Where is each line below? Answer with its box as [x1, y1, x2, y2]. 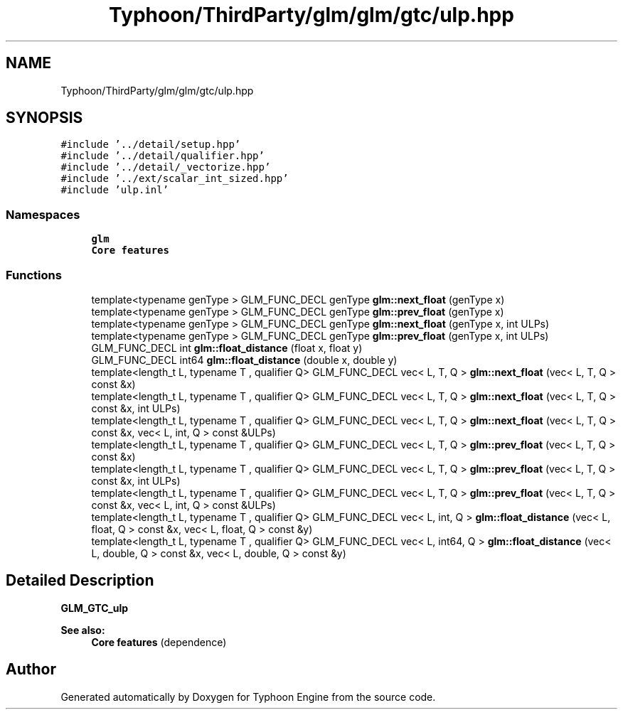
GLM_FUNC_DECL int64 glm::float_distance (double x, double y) [91, 353, 398, 366]
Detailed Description [6, 571, 154, 590]
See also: [60, 623, 105, 636]
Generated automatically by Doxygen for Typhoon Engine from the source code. [60, 690, 436, 703]
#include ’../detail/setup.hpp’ [60, 139, 241, 151]
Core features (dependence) [91, 635, 227, 648]
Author [6, 660, 56, 679]
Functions [6, 267, 62, 282]
